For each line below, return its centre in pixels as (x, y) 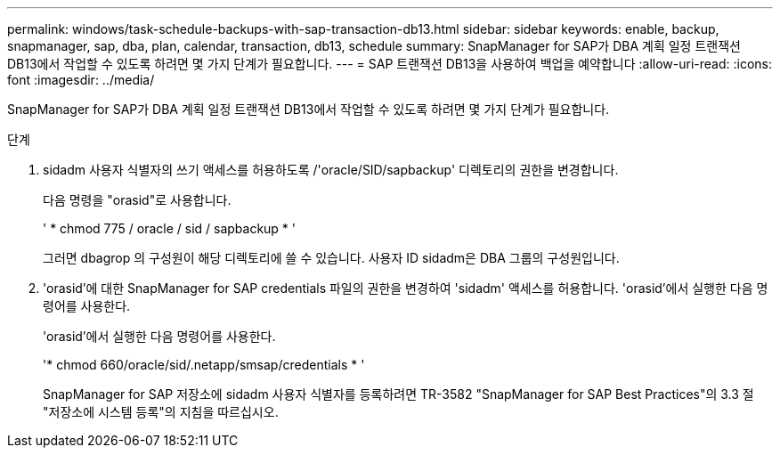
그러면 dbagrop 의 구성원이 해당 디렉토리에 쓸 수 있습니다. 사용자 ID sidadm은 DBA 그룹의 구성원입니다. (331, 258)
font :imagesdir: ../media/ (81, 80)
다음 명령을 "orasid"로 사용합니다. (137, 200)
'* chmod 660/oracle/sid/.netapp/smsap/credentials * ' (204, 365)
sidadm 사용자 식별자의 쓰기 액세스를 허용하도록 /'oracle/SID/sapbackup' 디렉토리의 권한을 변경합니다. (331, 170)
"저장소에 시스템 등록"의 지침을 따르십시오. (161, 412)
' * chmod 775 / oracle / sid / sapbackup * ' (170, 228)
